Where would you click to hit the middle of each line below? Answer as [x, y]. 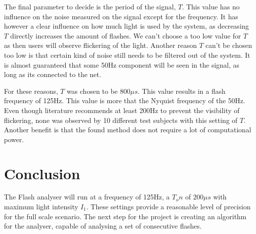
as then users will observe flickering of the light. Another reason [101, 45]
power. [14, 139]
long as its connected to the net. [53, 74]
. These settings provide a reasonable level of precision [168, 207]
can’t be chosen [229, 45]
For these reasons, [31, 91]
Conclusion [42, 173]
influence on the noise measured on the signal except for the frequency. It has [121, 16]
